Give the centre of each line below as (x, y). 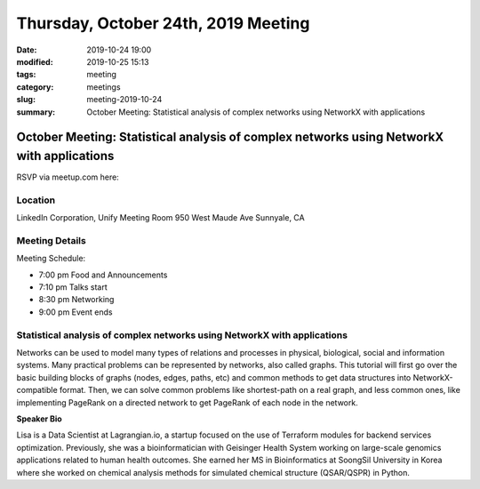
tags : (26, 75)
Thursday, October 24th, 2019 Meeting (163, 23)
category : (35, 87)
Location (36, 200)
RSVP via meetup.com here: (68, 177)
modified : (35, 61)
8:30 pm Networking (76, 300)
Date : (27, 50)
